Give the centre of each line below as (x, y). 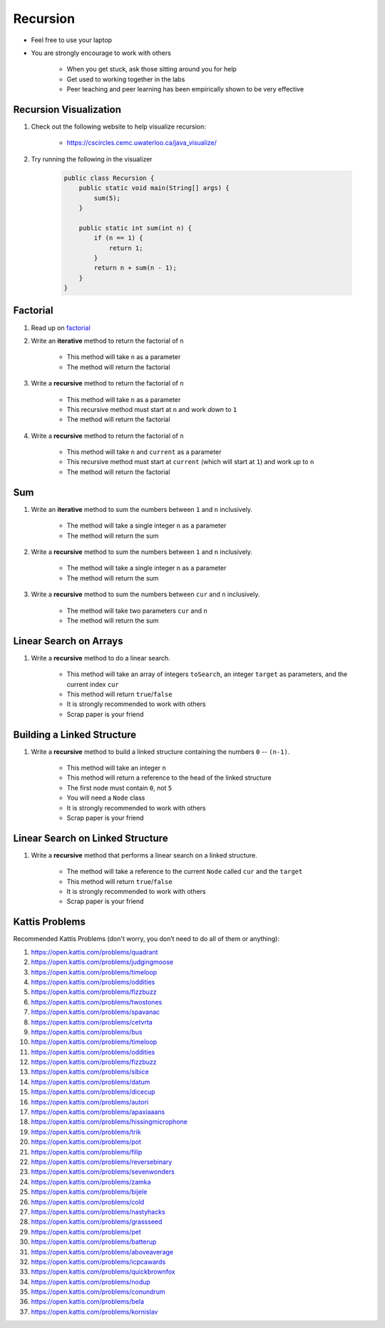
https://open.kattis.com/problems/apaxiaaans (98, 1112)
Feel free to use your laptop (72, 40)
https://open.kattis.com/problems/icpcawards (98, 1262)
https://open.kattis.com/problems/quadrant (94, 952)
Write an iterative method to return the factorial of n (108, 341)
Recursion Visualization (67, 110)
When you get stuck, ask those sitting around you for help (152, 69)
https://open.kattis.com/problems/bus (87, 1032)
